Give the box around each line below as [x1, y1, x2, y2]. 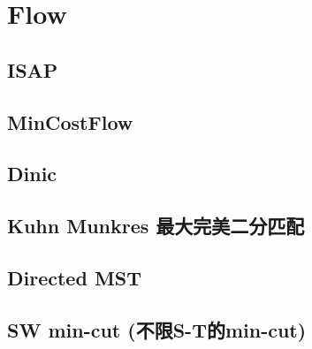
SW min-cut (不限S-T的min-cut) [7, 315, 307, 343]
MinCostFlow [7, 108, 133, 135]
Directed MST [7, 263, 142, 291]
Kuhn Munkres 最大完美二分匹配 [7, 212, 305, 239]
